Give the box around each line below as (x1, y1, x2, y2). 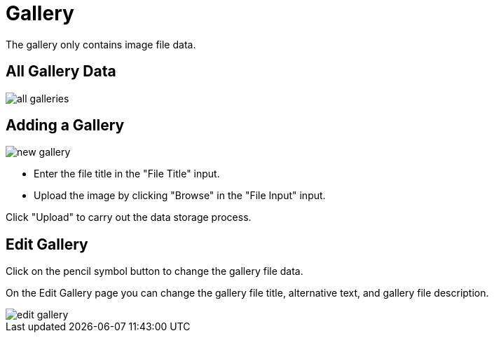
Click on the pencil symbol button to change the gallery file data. (6, 265, 303, 278)
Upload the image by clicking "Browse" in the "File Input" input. (34, 189, 326, 202)
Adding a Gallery (6, 116, 125, 135)
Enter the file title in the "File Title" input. (34, 168, 220, 180)
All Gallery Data (6, 62, 116, 81)
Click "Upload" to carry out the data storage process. (6, 211, 252, 224)
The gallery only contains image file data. (6, 38, 196, 50)
